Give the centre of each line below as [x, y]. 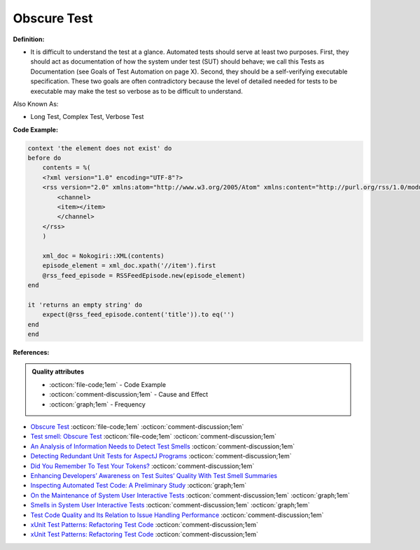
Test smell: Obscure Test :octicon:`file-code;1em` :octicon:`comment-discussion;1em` [153, 437]
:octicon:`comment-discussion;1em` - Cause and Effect [129, 395]
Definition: [29, 39]
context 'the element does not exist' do [100, 148]
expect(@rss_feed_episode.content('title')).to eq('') [138, 315]
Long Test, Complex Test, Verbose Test [87, 117]
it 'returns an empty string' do [85, 305]
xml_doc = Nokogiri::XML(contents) [103, 256]
